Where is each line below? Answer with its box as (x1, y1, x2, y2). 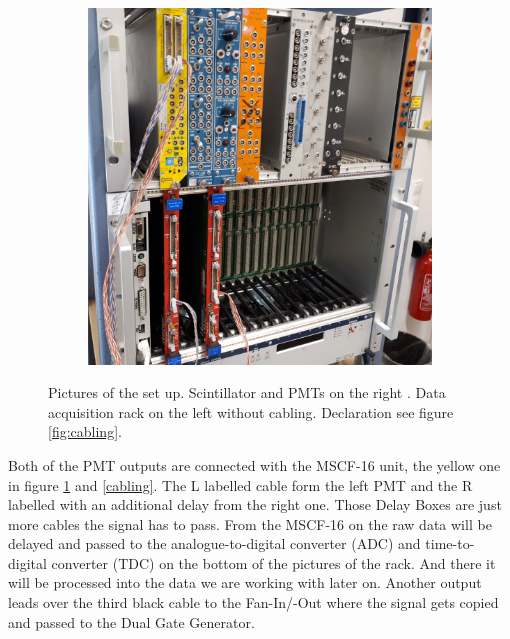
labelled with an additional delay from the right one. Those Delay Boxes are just (8, 494, 502, 515)
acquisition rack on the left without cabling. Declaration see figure (48, 401, 454, 422)
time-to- (425, 533, 475, 554)
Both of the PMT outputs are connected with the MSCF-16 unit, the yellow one (8, 454, 501, 475)
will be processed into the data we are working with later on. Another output (8, 572, 482, 593)
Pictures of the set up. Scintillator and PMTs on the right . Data (48, 382, 446, 403)
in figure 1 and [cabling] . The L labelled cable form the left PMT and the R (8, 474, 473, 495)
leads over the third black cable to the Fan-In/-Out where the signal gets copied (8, 592, 499, 613)
